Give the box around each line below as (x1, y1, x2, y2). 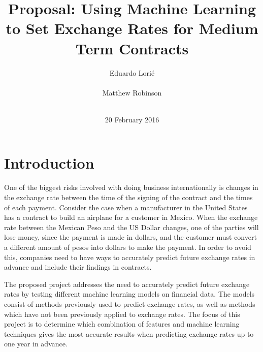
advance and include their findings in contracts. (4, 262, 152, 272)
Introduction (4, 152, 94, 173)
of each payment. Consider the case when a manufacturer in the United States (4, 202, 248, 212)
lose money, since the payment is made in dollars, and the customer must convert (4, 232, 257, 242)
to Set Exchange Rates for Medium (6, 18, 258, 39)
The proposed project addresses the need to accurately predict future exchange (4, 278, 250, 289)
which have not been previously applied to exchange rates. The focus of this (4, 308, 240, 319)
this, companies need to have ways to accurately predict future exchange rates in (4, 251, 255, 262)
